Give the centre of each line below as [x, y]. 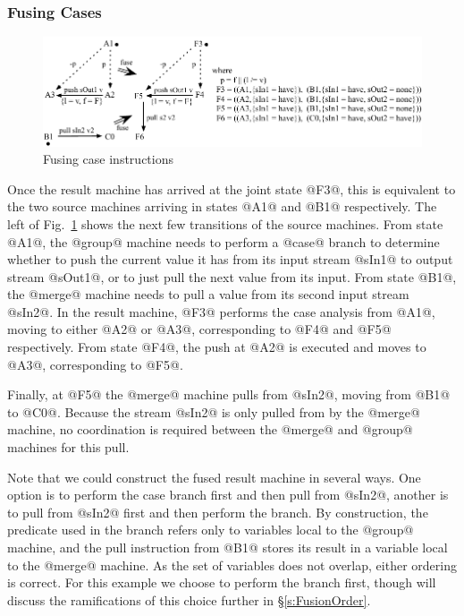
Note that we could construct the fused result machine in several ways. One [214, 477]
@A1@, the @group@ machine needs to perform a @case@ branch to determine [224, 241]
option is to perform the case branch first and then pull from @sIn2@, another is [228, 495]
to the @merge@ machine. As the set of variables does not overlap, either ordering [232, 565]
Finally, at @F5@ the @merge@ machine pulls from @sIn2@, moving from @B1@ [229, 394]
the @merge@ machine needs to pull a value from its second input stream [208, 294]
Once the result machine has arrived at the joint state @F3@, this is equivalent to [232, 188]
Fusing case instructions [108, 159]
